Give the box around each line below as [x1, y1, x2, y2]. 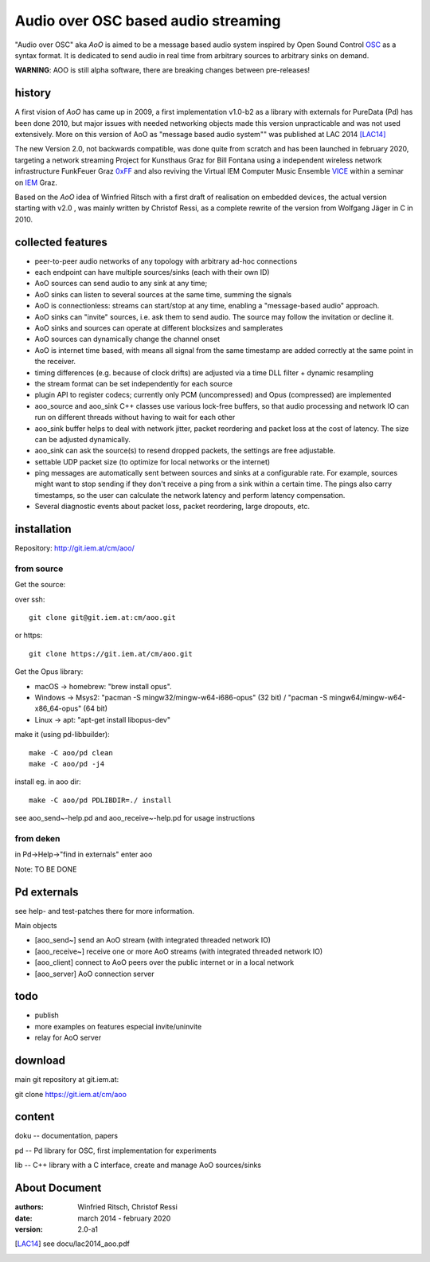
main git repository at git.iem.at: [14, 1075, 119, 1084]
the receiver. [34, 357, 76, 366]
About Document [14, 1182, 102, 1195]
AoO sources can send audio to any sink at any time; [34, 279, 208, 288]
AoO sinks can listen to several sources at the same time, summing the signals [34, 289, 292, 299]
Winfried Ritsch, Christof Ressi [77, 1202, 178, 1212]
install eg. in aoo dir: [14, 777, 81, 786]
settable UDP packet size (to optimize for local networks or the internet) [34, 457, 271, 466]
